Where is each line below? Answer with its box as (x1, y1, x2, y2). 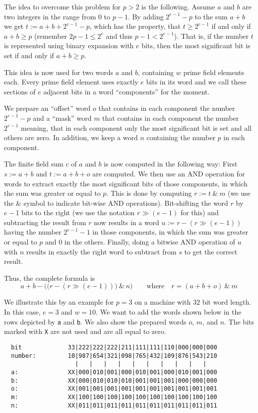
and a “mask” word (33, 112, 92, 123)
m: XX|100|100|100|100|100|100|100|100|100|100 (11, 393, 217, 401)
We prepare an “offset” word (4, 103, 91, 113)
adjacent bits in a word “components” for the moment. (43, 86, 210, 96)
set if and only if (4, 50, 54, 60)
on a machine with (134, 297, 191, 307)
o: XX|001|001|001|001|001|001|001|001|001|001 (11, 385, 217, 393)
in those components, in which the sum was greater (92, 227, 249, 237)
